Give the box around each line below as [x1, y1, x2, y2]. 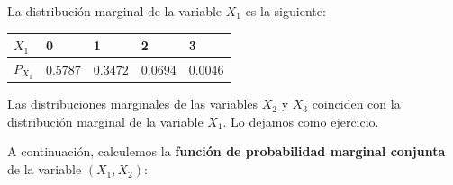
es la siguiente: [245, 2, 326, 20]
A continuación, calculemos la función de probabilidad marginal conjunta [7, 142, 446, 161]
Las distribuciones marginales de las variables [7, 94, 258, 113]
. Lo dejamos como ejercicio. [222, 111, 379, 130]
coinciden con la [312, 94, 401, 113]
